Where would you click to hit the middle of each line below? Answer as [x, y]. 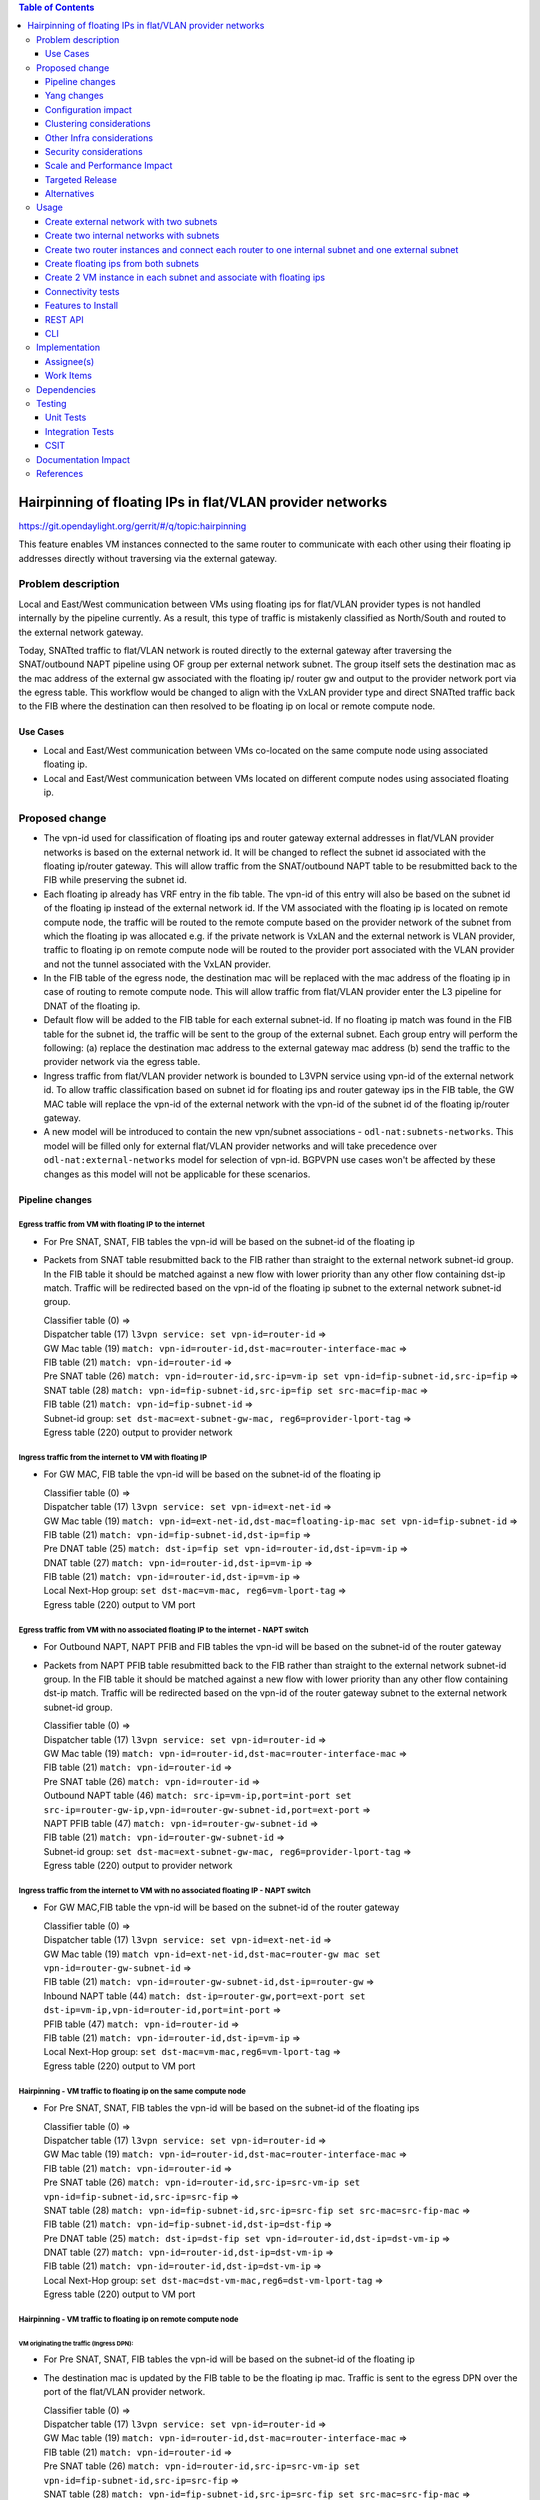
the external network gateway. [81, 632]
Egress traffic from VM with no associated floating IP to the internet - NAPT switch [163, 1630]
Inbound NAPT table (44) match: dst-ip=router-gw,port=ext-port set [204, 1996]
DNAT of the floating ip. [92, 1006]
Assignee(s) [70, 361]
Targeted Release [81, 179]
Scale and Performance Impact [109, 166]
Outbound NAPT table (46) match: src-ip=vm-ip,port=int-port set [197, 1796]
